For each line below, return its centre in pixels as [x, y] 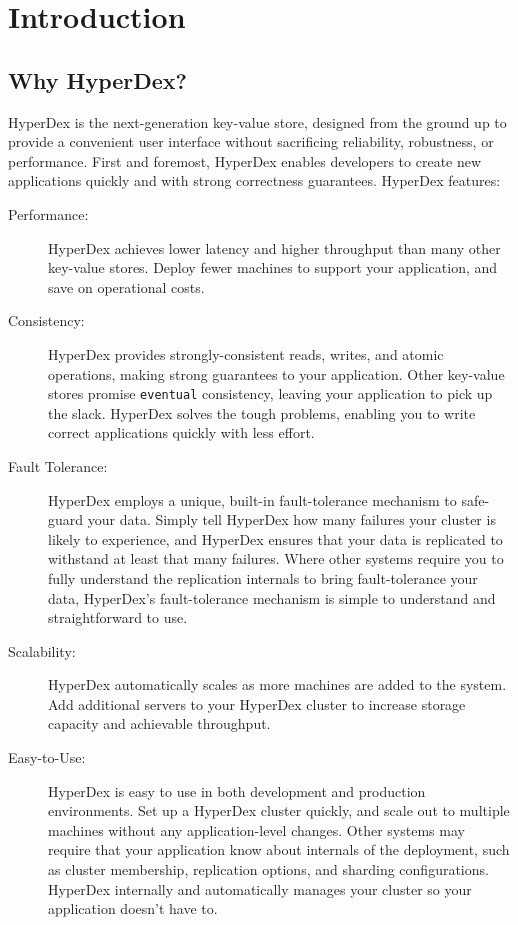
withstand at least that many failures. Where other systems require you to [276, 558]
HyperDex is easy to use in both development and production [237, 790]
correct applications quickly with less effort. [181, 432]
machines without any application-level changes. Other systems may [256, 829]
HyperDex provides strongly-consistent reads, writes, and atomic [246, 353]
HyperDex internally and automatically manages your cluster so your [260, 888]
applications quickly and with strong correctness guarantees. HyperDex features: [254, 180]
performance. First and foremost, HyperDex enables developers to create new [245, 160]
